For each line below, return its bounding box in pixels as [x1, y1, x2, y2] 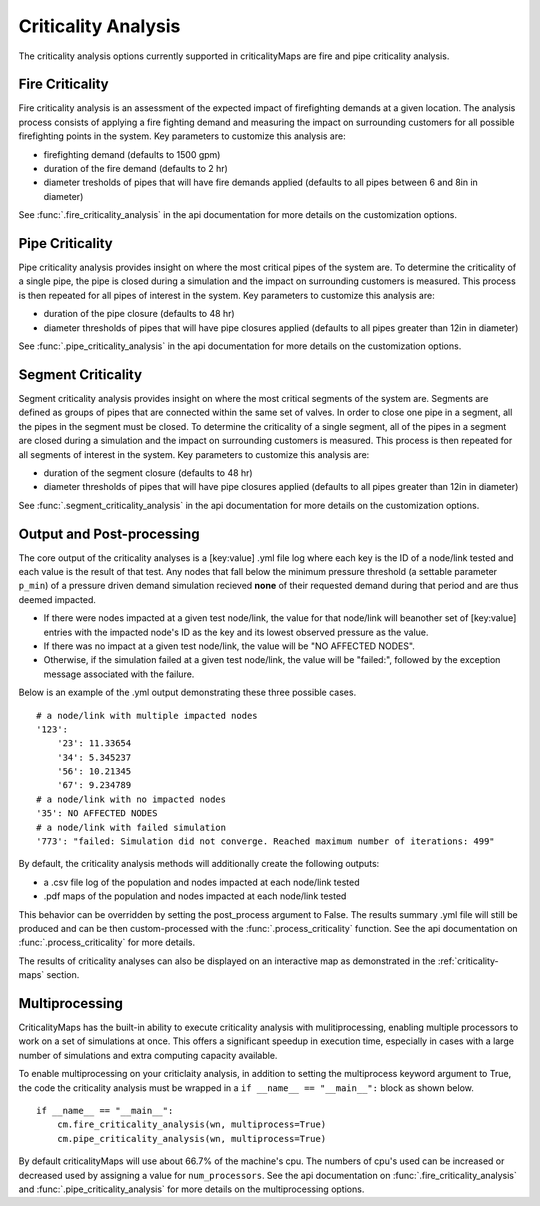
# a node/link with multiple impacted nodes [36, 710, 259, 721]
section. [46, 969, 80, 981]
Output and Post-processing [18, 525, 200, 542]
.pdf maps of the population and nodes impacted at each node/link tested [43, 890, 347, 902]
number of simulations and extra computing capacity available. [18, 1049, 278, 1061]
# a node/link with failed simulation [36, 821, 227, 833]
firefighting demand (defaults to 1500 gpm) [43, 148, 221, 160]
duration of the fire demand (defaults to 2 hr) [43, 163, 229, 175]
